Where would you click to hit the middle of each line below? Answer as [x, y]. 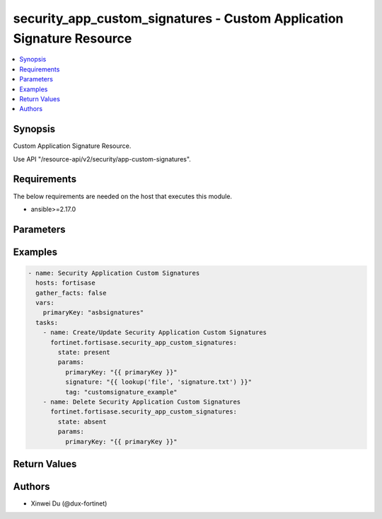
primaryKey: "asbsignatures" [93, 313]
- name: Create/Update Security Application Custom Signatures [155, 332]
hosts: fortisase [65, 283]
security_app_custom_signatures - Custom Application [178, 18]
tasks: [47, 323]
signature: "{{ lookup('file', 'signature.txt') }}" [158, 382]
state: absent [82, 422]
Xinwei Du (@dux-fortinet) [69, 503]
